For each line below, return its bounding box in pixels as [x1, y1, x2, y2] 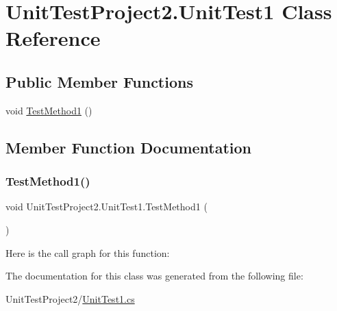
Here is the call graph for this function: [5, 245, 170, 260]
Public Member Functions [5, 71, 193, 92]
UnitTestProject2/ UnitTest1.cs [5, 291, 135, 306]
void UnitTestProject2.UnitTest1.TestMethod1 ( [5, 199, 208, 214]
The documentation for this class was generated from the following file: [5, 269, 303, 283]
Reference [5, 24, 101, 52]
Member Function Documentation [5, 136, 252, 158]
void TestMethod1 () [5, 103, 92, 117]
